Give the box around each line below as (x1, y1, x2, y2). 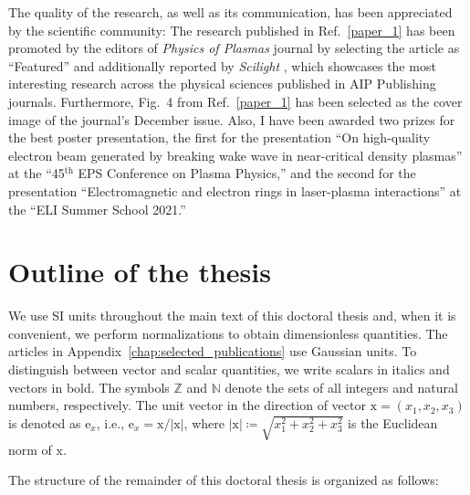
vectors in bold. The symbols (8, 377, 170, 396)
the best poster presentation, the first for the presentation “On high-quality (8, 128, 431, 147)
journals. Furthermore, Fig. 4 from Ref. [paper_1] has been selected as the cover (8, 91, 463, 111)
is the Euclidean (348, 413, 438, 432)
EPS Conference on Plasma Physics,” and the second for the (78, 163, 416, 183)
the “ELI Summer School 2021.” (8, 199, 186, 218)
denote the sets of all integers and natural (225, 377, 458, 396)
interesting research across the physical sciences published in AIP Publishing (8, 74, 436, 93)
